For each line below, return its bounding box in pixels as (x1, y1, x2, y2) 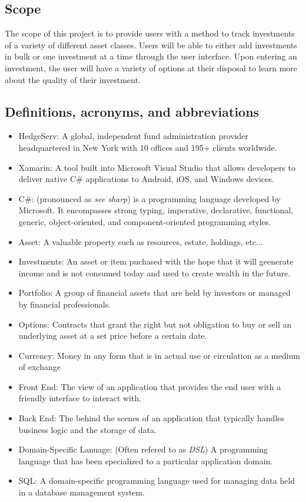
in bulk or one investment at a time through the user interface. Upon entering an (5, 50, 297, 62)
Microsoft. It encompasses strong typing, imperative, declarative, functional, (18, 204, 293, 216)
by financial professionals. (18, 298, 111, 310)
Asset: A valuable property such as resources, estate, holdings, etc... (18, 235, 263, 247)
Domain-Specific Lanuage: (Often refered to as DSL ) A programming (18, 443, 268, 455)
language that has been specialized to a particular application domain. (18, 454, 273, 467)
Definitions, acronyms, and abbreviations (5, 102, 259, 120)
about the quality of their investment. (5, 73, 141, 85)
